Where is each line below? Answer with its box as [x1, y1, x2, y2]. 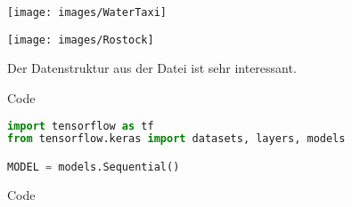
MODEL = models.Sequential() [7, 160, 180, 173]
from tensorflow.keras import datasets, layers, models [7, 132, 346, 146]
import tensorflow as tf [7, 119, 154, 132]
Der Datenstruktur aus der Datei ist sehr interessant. [7, 59, 297, 77]
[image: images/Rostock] [7, 33, 154, 46]
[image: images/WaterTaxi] [7, 6, 167, 19]
